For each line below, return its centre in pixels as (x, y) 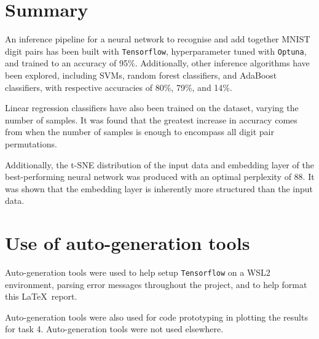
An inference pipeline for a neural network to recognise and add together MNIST (158, 39)
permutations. (31, 143)
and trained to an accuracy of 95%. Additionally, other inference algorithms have (157, 63)
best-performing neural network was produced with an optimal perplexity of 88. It (160, 177)
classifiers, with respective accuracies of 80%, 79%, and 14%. (119, 87)
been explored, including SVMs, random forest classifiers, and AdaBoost (141, 75)
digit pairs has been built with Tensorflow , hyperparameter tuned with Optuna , (156, 51)
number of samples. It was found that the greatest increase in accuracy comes (151, 119)
